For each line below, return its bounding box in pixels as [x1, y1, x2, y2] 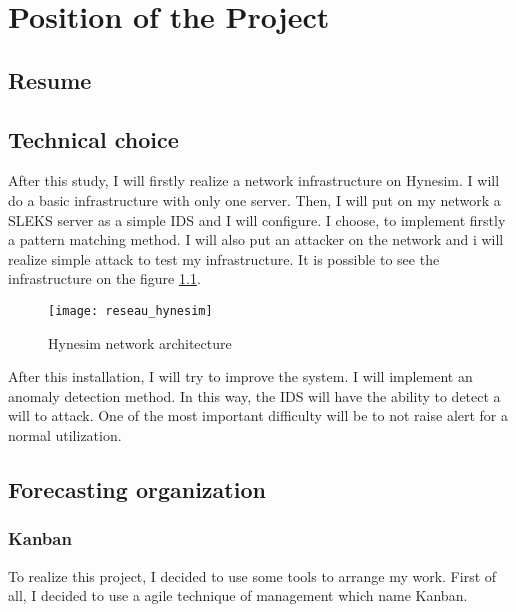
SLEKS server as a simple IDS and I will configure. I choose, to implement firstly [8, 209, 506, 230]
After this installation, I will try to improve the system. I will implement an [8, 366, 473, 387]
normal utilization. [8, 424, 122, 445]
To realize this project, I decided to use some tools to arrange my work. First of [8, 565, 497, 586]
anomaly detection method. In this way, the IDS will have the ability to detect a [8, 385, 501, 406]
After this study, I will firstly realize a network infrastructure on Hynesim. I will [8, 170, 500, 191]
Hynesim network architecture [48, 332, 232, 353]
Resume [8, 64, 92, 95]
